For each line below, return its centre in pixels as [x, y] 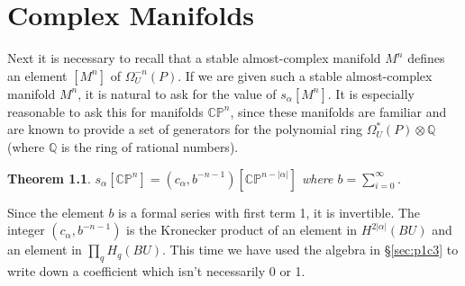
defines [426, 58]
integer [26, 230]
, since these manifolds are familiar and [338, 111]
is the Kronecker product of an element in [242, 230]
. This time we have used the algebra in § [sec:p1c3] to [310, 250]
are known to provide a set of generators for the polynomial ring [185, 129]
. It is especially [371, 93]
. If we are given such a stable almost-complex [305, 75]
